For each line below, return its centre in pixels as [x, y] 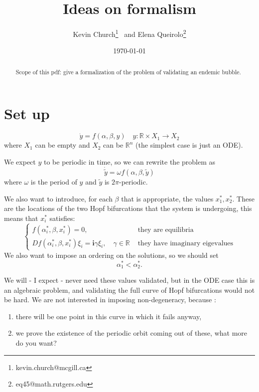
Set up [27, 113]
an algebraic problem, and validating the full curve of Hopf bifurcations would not [129, 290]
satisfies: [62, 218]
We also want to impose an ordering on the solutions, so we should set [111, 255]
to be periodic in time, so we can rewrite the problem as [129, 161]
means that [21, 218]
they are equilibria [166, 230]
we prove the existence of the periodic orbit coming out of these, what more [131, 333]
